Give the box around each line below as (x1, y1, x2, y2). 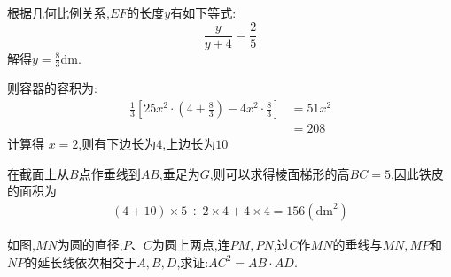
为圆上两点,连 (152, 235, 230, 253)
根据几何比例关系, (7, 4, 110, 21)
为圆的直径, (57, 235, 123, 253)
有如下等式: (170, 4, 237, 21)
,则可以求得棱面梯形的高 (209, 164, 350, 182)
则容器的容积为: (7, 79, 97, 97)
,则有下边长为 (78, 135, 157, 153)
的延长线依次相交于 (25, 252, 137, 271)
